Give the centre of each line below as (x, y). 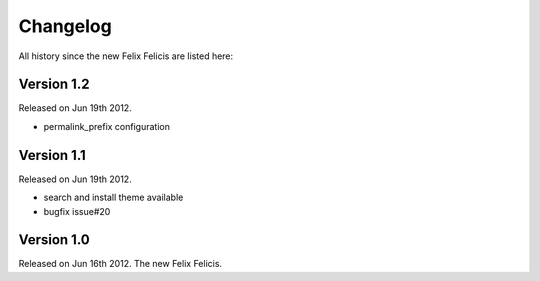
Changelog (65, 26)
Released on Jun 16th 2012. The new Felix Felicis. (120, 264)
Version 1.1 (52, 155)
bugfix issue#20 (77, 211)
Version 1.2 (54, 84)
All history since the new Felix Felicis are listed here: (126, 56)
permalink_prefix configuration (106, 126)
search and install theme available (113, 197)
